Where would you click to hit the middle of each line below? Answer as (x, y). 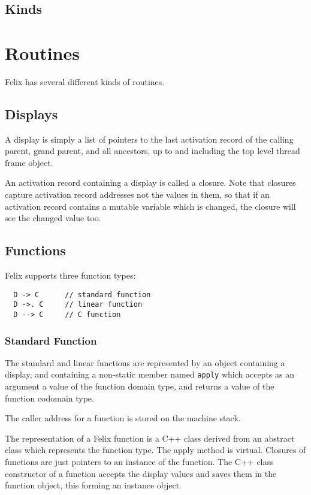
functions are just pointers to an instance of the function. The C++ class (139, 462)
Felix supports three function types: (70, 275)
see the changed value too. (53, 218)
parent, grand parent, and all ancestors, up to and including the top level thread (153, 151)
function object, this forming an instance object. (93, 485)
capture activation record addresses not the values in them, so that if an (137, 194)
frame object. (29, 162)
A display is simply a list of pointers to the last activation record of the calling (149, 139)
